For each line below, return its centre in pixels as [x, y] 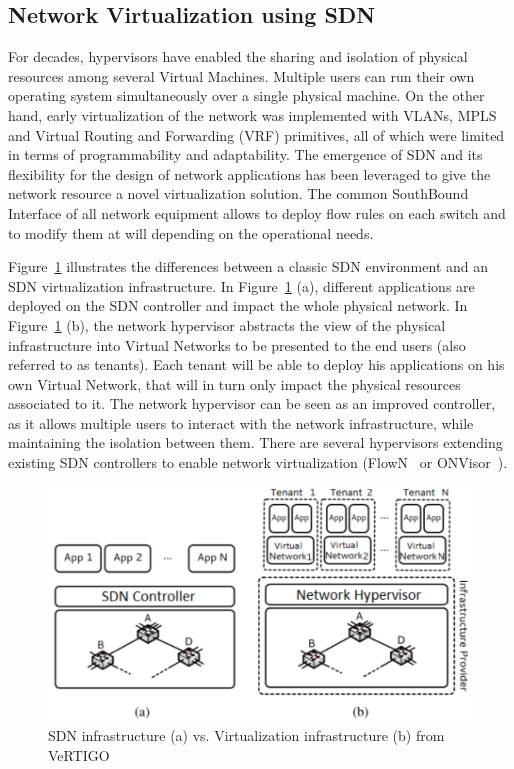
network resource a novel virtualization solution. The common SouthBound [238, 193]
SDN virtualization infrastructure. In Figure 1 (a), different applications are [241, 285]
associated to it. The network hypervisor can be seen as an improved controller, [252, 403]
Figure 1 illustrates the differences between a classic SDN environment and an [248, 266]
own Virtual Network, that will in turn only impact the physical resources [234, 383]
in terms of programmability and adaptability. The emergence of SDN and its [245, 154]
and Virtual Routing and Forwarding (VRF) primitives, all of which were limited [256, 134]
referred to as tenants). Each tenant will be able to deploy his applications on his [256, 364]
